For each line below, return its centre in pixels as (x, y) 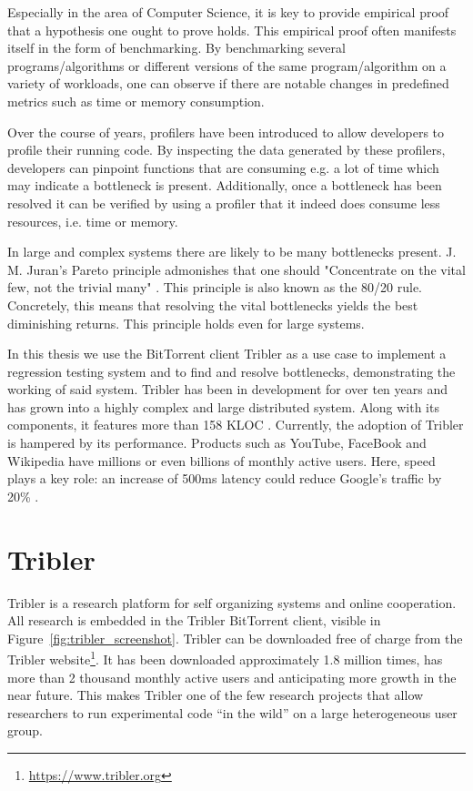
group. (25, 730)
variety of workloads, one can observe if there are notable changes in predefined (228, 83)
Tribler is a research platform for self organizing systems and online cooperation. (232, 602)
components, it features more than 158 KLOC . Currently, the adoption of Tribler (236, 425)
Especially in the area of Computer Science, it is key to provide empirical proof (228, 12)
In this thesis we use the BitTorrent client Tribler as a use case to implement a (227, 354)
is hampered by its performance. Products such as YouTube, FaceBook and (217, 443)
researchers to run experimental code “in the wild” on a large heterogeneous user (232, 712)
